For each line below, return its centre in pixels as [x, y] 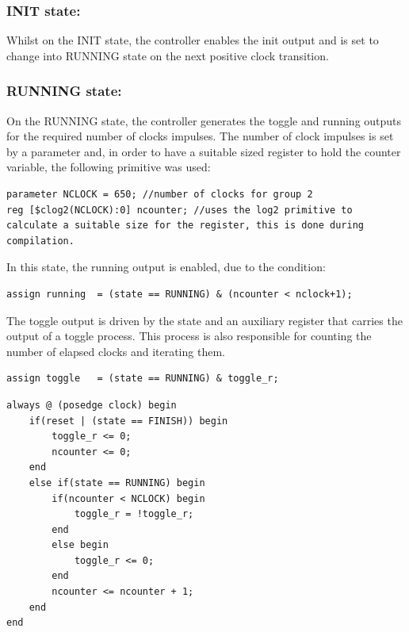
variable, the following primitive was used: [109, 167]
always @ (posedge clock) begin [92, 405]
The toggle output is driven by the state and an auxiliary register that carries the [204, 320]
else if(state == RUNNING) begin [117, 483]
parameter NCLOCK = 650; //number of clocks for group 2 [160, 194]
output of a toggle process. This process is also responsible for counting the [189, 336]
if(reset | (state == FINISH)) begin [128, 421]
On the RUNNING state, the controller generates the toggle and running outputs [204, 120]
